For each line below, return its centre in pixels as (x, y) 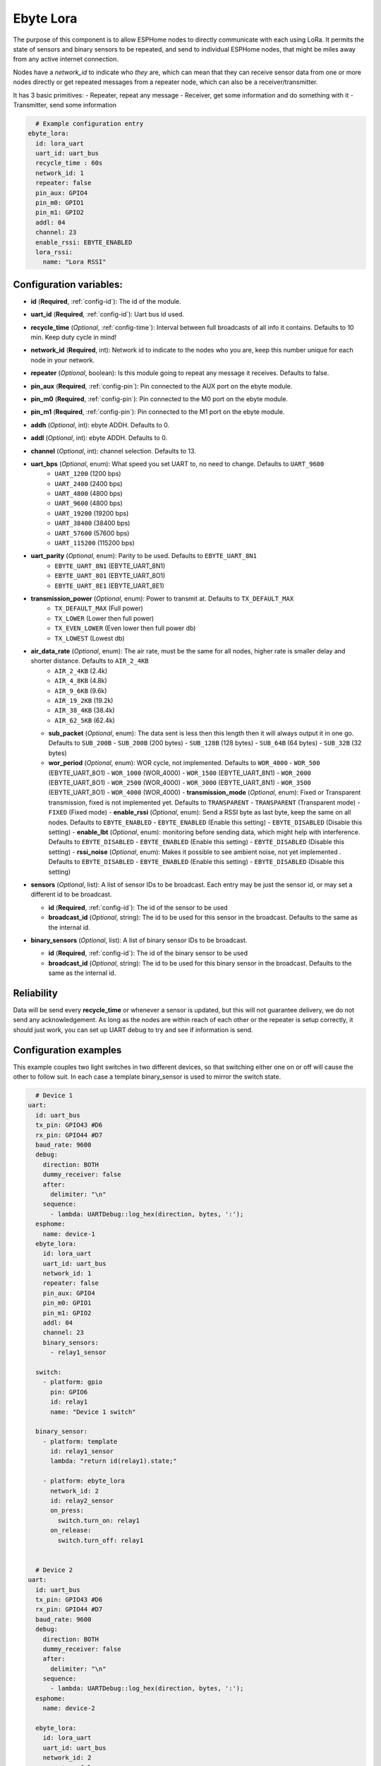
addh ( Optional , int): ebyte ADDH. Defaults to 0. (100, 425)
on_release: (71, 1530)
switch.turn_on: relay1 (99, 1520)
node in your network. (63, 360)
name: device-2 (69, 1708)
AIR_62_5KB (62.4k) (85, 720)
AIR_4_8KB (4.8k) (81, 681)
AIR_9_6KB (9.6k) (81, 691)
